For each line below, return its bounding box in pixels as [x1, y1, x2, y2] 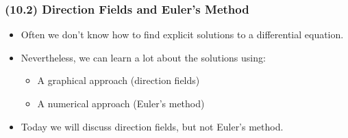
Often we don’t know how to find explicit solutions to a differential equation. [21, 27, 344, 42]
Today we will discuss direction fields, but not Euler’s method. [21, 119, 284, 133]
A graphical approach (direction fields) [37, 73, 200, 87]
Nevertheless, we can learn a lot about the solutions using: [21, 50, 266, 64]
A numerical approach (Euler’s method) [37, 96, 205, 110]
